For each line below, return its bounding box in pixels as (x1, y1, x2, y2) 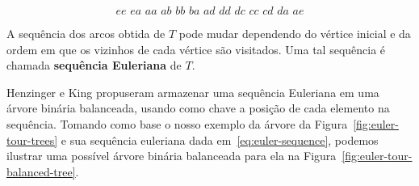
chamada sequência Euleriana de (6, 57, 182, 74)
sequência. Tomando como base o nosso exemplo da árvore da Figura (6, 115, 348, 132)
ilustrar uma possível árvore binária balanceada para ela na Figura (6, 147, 337, 164)
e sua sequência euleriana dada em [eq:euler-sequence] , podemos (61, 131, 379, 148)
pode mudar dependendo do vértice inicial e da (178, 25, 411, 41)
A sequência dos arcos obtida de (6, 25, 166, 41)
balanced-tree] (6, 163, 76, 180)
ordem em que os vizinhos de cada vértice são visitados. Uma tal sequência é (6, 40, 386, 57)
